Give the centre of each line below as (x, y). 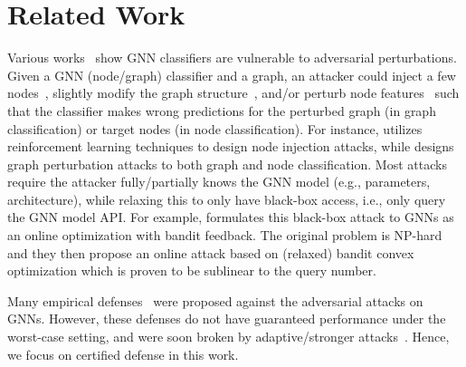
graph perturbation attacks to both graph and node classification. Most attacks (227, 164)
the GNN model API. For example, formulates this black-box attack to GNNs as (231, 217)
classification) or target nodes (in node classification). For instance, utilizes (215, 128)
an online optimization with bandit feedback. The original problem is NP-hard (225, 235)
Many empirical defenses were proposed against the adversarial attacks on (215, 300)
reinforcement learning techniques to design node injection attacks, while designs (231, 146)
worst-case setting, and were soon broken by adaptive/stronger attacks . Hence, (228, 337)
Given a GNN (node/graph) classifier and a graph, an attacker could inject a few (232, 75)
